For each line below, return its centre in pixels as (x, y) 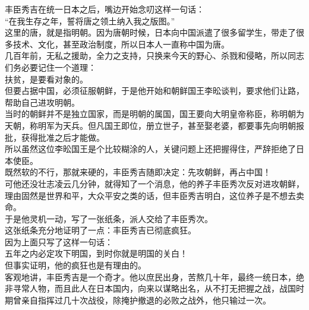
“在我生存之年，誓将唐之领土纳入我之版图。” (90, 20)
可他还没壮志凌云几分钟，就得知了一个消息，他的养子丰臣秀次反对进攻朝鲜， (154, 183)
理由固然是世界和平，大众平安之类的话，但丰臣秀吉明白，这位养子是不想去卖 (154, 195)
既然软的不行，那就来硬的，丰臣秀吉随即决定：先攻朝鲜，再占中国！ (138, 172)
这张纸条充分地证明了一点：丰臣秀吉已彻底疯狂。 (100, 230)
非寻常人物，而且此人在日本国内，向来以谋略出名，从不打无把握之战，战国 (150, 288)
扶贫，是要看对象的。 (46, 79)
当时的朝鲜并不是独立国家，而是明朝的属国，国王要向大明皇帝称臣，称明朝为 (154, 114)
